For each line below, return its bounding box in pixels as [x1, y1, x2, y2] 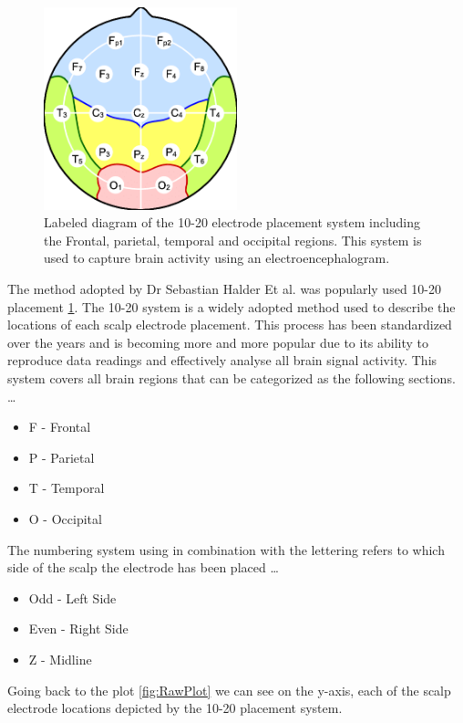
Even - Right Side [28, 619, 129, 638]
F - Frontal [28, 417, 91, 436]
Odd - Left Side [28, 588, 117, 607]
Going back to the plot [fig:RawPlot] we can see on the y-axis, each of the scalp [7, 680, 451, 699]
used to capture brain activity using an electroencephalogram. [44, 248, 390, 267]
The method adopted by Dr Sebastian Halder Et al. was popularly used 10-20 [7, 279, 441, 299]
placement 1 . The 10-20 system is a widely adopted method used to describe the [7, 297, 456, 316]
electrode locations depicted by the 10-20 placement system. [7, 698, 343, 718]
